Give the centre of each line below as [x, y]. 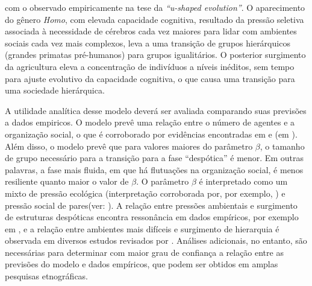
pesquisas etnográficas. [47, 276]
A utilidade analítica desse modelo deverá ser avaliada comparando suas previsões [156, 110]
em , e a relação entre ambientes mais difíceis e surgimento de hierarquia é [142, 228]
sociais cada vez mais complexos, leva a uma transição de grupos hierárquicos [148, 43]
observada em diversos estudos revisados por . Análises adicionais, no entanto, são [156, 240]
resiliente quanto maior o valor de [67, 181]
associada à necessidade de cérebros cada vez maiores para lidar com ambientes [151, 31]
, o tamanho [282, 146]
